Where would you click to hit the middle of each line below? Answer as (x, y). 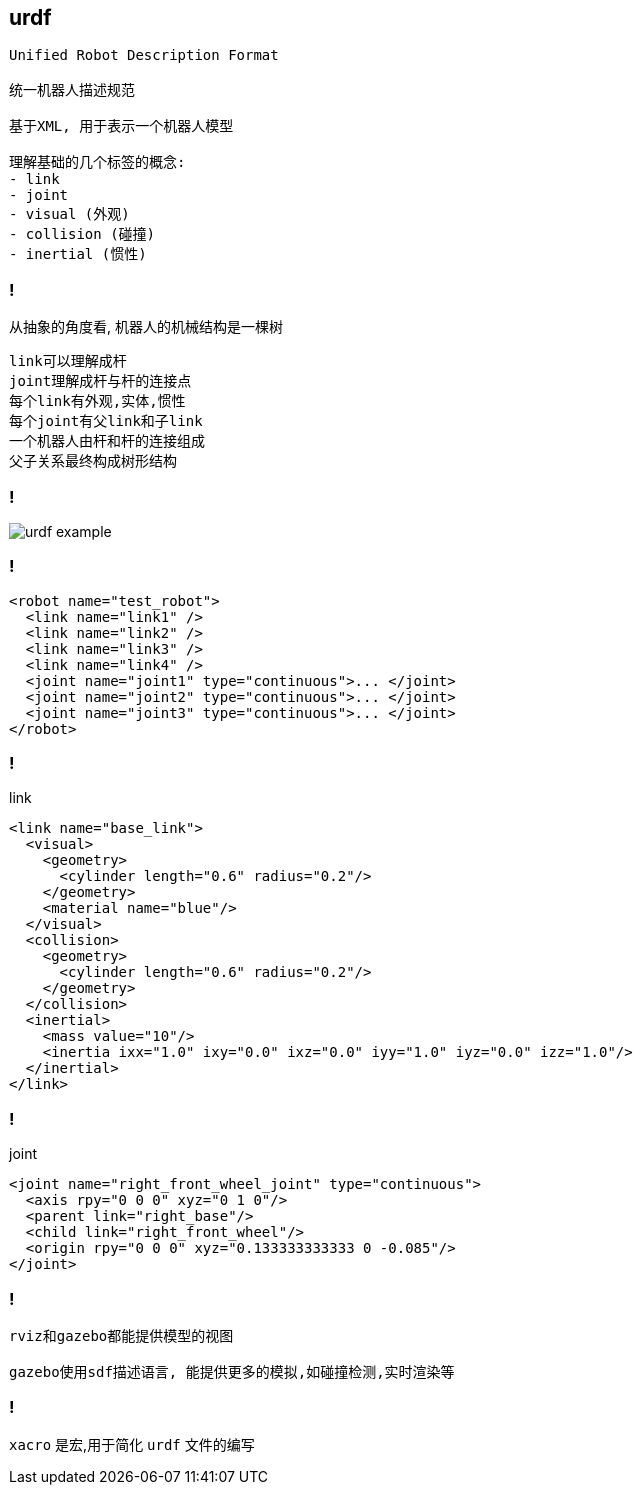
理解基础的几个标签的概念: (97, 162)
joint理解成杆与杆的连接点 (100, 381)
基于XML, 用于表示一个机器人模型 (121, 126)
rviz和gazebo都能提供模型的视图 (121, 1335)
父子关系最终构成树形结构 (93, 461)
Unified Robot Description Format (144, 55)
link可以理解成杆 (68, 361)
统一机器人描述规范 (72, 90)
